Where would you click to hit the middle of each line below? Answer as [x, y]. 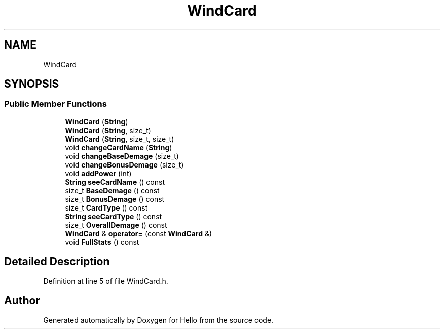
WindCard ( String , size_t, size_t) [120, 139]
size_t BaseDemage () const [112, 190]
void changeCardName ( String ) [119, 147]
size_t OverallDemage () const [116, 225]
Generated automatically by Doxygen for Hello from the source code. [158, 320]
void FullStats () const [102, 242]
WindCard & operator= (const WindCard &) [139, 233]
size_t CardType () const [106, 207]
